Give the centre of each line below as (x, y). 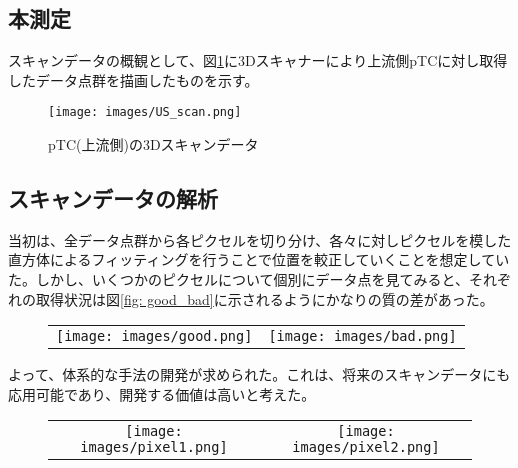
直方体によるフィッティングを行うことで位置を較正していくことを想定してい (259, 259)
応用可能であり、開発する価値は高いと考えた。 (162, 393)
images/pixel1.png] (154, 447)
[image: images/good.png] (154, 336)
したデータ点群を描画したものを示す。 (133, 79)
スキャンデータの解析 (113, 198)
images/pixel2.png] (366, 447)
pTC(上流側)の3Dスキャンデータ (153, 144)
